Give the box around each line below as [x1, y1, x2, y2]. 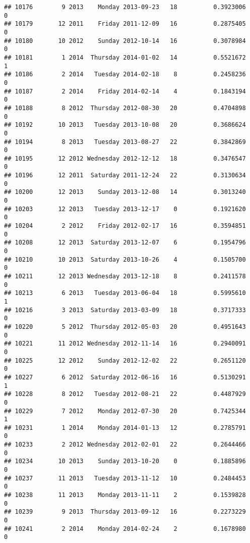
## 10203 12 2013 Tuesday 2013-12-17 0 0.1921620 [4, 205, 246, 213]
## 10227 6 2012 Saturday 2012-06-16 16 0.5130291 [4, 373, 246, 381]
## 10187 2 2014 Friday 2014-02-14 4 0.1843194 [4, 87, 246, 95]
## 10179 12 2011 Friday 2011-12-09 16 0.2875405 [4, 20, 246, 28]
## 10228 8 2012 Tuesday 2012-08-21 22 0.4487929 [4, 390, 246, 398]
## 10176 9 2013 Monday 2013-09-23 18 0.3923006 [4, 4, 246, 11]
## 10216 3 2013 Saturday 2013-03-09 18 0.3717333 [4, 306, 246, 314]
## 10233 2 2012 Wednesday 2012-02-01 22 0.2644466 [4, 441, 246, 449]
